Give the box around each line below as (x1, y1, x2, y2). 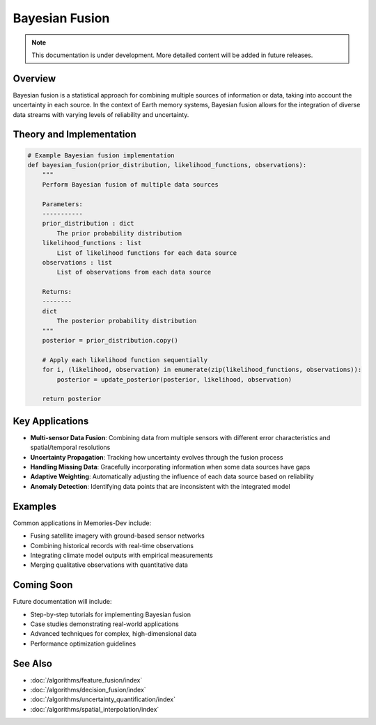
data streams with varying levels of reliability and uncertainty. (13, 110, 189, 118)
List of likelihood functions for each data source (56, 249, 237, 257)
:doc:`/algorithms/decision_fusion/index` (30, 686, 146, 694)
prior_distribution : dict (42, 219, 135, 228)
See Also (13, 657, 52, 669)
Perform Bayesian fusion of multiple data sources (42, 180, 219, 188)
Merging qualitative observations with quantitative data (30, 561, 188, 569)
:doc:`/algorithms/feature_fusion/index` (30, 676, 143, 684)
